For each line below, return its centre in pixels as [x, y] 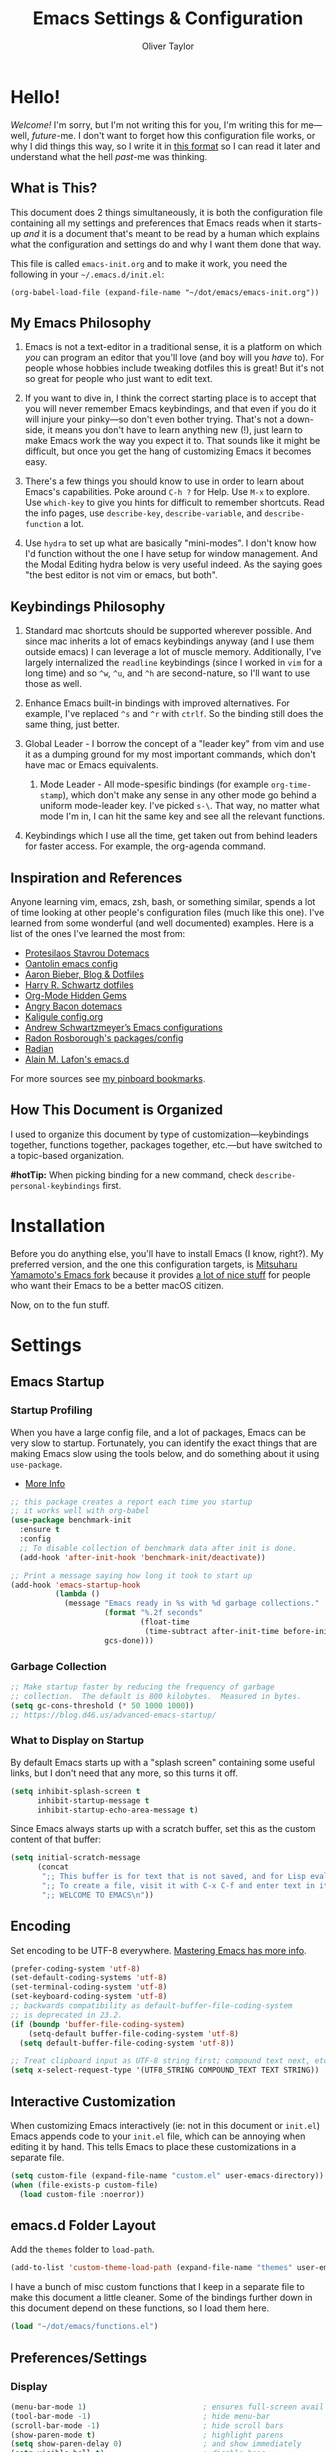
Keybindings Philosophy [88, 606]
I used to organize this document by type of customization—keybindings [160, 1134]
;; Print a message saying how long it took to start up [131, 1575]
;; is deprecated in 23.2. [66, 2015]
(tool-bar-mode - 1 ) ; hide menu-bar [140, 2416]
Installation [58, 1225]
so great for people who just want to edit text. [118, 379]
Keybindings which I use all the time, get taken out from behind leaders [171, 836]
